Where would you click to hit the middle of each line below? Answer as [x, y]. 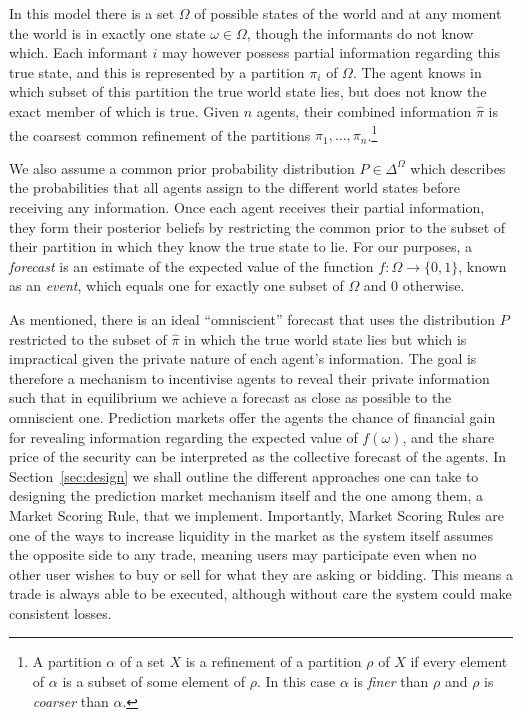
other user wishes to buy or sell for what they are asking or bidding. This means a [261, 573]
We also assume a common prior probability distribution [182, 167]
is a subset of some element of [154, 681]
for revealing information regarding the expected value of [183, 436]
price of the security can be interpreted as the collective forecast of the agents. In [258, 456]
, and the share [448, 436]
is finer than [391, 681]
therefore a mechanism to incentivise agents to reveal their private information [249, 377]
